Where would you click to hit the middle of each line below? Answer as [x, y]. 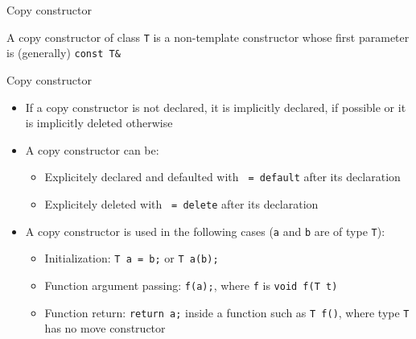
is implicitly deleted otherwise [99, 123]
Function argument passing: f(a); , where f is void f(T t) [191, 285]
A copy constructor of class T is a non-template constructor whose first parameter [208, 37]
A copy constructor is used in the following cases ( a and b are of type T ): [205, 231]
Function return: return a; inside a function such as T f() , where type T [227, 312]
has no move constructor [105, 328]
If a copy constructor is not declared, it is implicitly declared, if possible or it [216, 107]
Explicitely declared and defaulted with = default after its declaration [222, 177]
